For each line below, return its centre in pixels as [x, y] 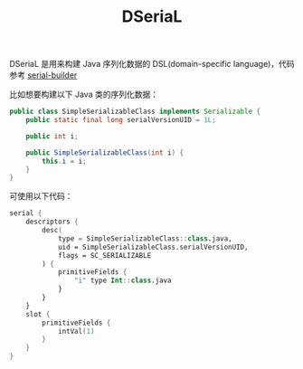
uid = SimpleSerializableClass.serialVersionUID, [153, 247]
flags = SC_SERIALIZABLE [104, 255]
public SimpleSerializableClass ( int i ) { [104, 152]
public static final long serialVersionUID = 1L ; [121, 120]
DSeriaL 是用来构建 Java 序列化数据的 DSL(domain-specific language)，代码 [152, 64]
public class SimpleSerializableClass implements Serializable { [135, 112]
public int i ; [52, 136]
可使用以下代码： [41, 196]
